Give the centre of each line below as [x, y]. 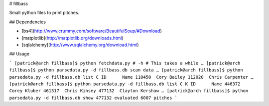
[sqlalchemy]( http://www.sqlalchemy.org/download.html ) [80, 45]
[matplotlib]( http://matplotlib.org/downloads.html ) [73, 38]
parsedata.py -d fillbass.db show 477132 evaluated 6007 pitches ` [93, 98]
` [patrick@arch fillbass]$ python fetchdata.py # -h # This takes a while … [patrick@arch [125, 63]
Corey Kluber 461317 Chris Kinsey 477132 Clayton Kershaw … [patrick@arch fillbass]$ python [129, 91]
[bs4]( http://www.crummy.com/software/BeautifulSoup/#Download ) [92, 31]
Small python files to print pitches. [44, 13]
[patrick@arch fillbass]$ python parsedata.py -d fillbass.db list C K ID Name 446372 [125, 84]
